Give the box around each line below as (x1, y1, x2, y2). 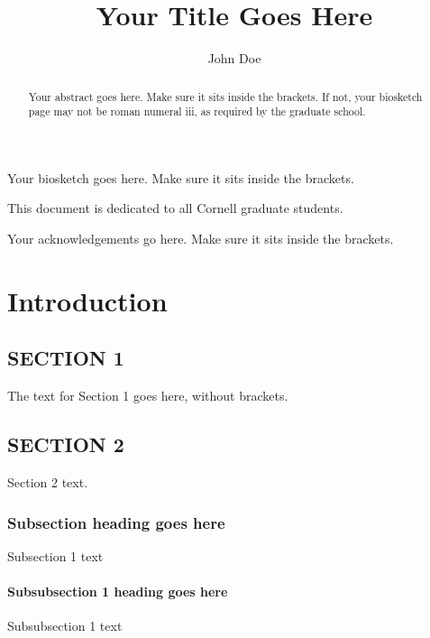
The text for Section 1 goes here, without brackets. (7, 386, 288, 405)
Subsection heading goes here (7, 511, 225, 533)
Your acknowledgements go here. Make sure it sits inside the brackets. (7, 229, 394, 248)
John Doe (207, 49, 261, 68)
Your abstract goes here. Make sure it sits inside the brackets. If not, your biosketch (28, 88, 423, 104)
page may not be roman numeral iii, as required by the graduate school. (28, 104, 366, 119)
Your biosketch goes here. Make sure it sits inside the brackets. (7, 168, 354, 187)
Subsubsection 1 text (7, 616, 123, 635)
